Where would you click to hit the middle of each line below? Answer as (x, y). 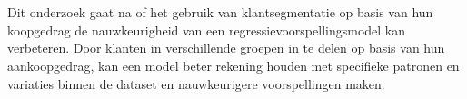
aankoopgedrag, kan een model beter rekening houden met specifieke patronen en (233, 65)
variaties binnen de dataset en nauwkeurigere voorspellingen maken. (196, 83)
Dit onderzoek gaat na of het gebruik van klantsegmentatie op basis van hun (220, 12)
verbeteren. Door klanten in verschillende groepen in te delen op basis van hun (226, 48)
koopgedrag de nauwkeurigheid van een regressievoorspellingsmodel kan (207, 30)
